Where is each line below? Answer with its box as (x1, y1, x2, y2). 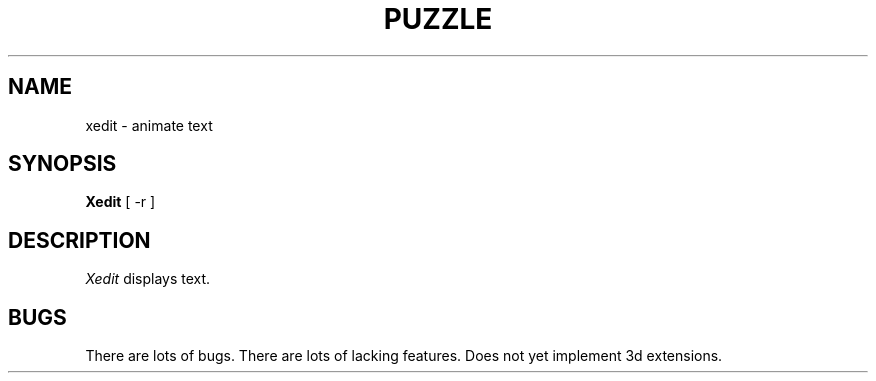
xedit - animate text (85, 116, 213, 134)
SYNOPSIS (8, 151, 117, 177)
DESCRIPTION (8, 227, 151, 253)
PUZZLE (383, 2, 493, 36)
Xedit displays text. (85, 270, 211, 288)
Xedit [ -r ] (85, 193, 156, 211)
